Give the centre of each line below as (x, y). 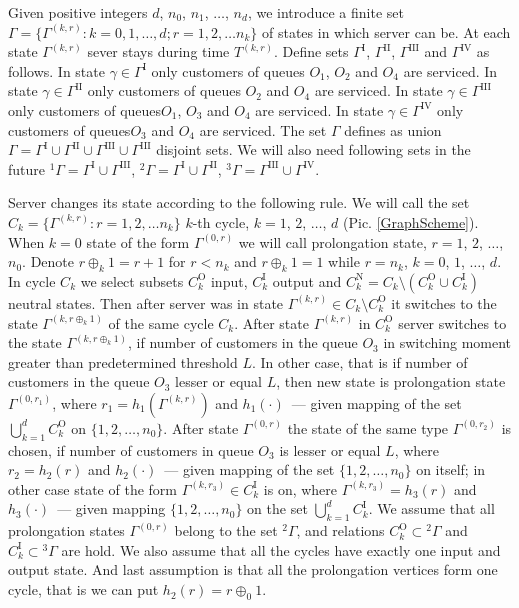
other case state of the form (92, 488)
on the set (277, 508)
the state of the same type (368, 427)
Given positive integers (78, 12)
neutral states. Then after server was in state (146, 302)
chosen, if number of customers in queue (131, 449)
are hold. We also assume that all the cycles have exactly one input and (281, 549)
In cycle (32, 280)
